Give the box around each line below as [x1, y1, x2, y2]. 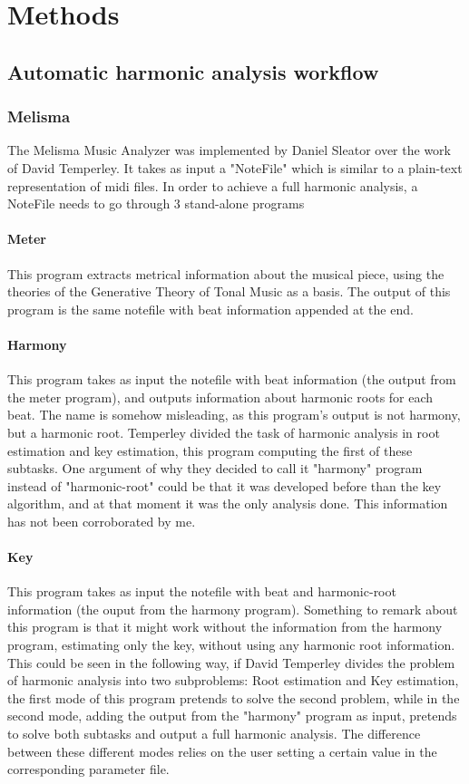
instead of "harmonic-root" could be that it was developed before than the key [7, 476, 442, 495]
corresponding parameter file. [7, 760, 170, 779]
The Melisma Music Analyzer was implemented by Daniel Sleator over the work [7, 140, 451, 160]
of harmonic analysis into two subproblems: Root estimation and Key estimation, [7, 671, 459, 690]
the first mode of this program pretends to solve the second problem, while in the [7, 688, 460, 707]
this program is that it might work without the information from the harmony [7, 617, 443, 636]
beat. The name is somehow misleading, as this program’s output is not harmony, [7, 405, 461, 424]
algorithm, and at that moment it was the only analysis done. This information [7, 494, 448, 513]
